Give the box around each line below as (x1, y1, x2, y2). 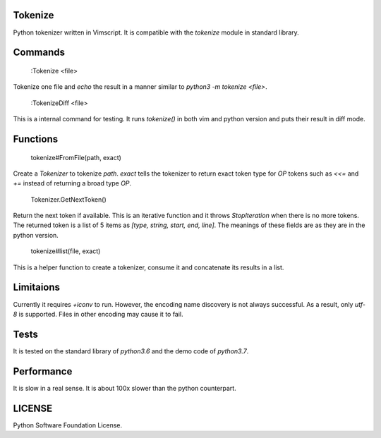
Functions (13, 133, 59, 145)
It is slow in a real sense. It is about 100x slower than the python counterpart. (13, 384, 236, 392)
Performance (13, 365, 73, 377)
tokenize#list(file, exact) (30, 247, 101, 255)
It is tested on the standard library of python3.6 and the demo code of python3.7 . (13, 346, 249, 355)
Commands (13, 47, 66, 59)
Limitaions (13, 281, 60, 293)
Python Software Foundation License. (13, 420, 123, 430)
